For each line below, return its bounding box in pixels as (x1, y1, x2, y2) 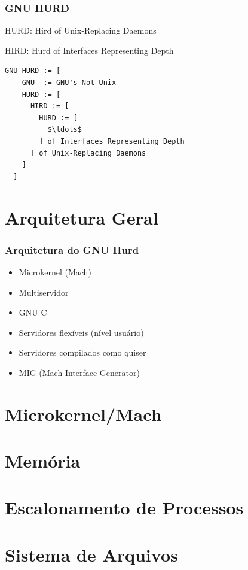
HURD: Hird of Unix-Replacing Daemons (5, 24, 157, 37)
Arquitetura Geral (5, 205, 158, 229)
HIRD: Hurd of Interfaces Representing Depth (5, 44, 174, 56)
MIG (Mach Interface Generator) (19, 366, 140, 378)
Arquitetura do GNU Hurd (5, 242, 139, 257)
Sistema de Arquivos (5, 542, 178, 566)
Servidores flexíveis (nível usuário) (19, 326, 144, 338)
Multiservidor (19, 286, 69, 298)
